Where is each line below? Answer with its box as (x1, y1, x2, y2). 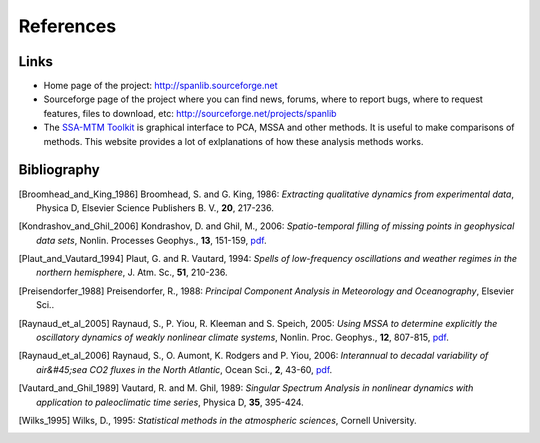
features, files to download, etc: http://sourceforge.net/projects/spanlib (43, 107, 337, 119)
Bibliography (18, 161, 100, 179)
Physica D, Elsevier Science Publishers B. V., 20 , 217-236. (36, 201, 274, 214)
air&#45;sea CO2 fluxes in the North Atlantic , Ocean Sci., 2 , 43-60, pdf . (36, 363, 333, 375)
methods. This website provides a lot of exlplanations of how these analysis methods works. (43, 135, 424, 147)
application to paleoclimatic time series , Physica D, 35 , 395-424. (36, 396, 304, 408)
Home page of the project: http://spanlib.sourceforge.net (43, 80, 279, 92)
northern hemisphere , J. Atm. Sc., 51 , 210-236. (36, 266, 229, 279)
